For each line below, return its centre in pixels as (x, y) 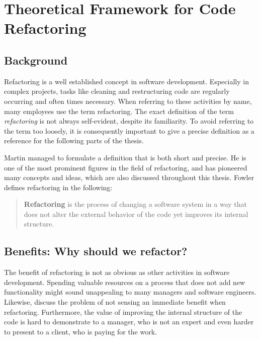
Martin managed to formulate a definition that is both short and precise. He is (125, 157)
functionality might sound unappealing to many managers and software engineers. (130, 292)
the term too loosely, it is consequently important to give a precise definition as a (129, 130)
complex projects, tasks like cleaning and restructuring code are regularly (117, 91)
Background (36, 60)
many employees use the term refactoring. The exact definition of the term (119, 111)
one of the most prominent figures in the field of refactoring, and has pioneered (126, 167)
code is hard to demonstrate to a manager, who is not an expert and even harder (129, 322)
